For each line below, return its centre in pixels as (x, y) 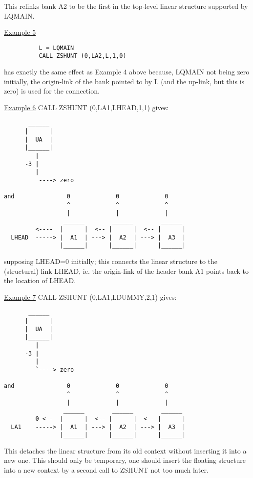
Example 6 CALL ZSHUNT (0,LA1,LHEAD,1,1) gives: (86, 107)
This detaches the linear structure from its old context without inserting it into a (125, 450)
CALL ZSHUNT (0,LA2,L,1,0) (83, 56)
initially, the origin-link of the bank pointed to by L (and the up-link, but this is (124, 81)
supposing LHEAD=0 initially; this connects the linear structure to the (111, 261)
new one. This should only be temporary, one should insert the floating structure (125, 460)
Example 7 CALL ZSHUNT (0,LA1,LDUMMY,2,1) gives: (90, 297)
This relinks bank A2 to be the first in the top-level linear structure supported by (126, 6)
